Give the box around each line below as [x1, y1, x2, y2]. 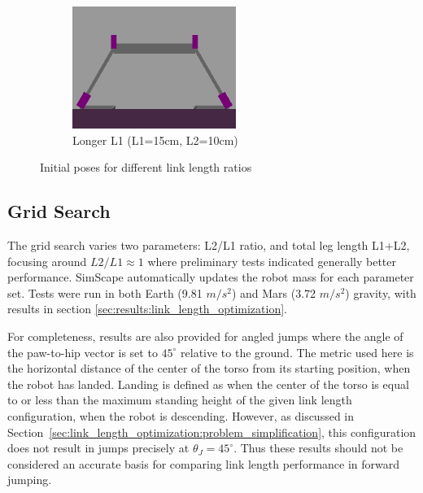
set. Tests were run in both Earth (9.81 [7, 284, 203, 301]
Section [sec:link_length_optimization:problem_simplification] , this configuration [7, 423, 416, 440]
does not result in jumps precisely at [7, 439, 190, 456]
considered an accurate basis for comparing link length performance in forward [7, 455, 400, 472]
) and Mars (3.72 [231, 284, 316, 301]
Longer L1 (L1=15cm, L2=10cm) [72, 131, 238, 148]
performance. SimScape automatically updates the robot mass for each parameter [7, 268, 414, 286]
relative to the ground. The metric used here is [181, 343, 414, 360]
